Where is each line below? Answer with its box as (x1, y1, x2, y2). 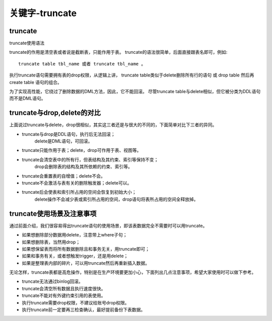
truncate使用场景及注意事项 (9, 209, 97, 218)
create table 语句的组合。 (9, 79, 62, 85)
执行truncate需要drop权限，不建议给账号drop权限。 (22, 299, 129, 305)
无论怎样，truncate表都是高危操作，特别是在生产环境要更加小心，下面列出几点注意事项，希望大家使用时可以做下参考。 (9, 269, 256, 275)
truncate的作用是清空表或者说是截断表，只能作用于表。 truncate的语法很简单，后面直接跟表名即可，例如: (9, 49, 228, 55)
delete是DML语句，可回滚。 (34, 138, 93, 144)
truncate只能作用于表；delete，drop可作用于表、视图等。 (22, 147, 142, 153)
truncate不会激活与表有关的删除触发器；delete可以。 (22, 180, 132, 186)
